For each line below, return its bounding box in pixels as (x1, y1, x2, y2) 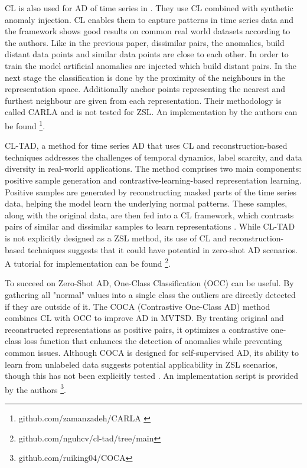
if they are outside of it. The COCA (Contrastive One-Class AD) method (5, 300, 270, 312)
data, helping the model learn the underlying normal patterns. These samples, (5, 197, 288, 210)
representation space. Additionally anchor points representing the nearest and (5, 83, 286, 95)
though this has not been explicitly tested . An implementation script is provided (5, 369, 299, 382)
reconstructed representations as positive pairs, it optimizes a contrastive (5, 323, 269, 335)
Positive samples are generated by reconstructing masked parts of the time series (5, 185, 297, 198)
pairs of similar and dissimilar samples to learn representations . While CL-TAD (5, 220, 295, 233)
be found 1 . (5, 117, 45, 132)
